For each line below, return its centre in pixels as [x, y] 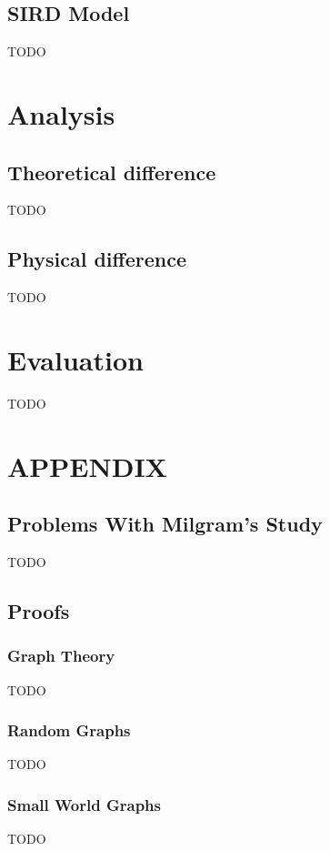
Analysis [61, 113]
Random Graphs [69, 730]
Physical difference [97, 259]
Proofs [39, 611]
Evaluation [75, 359]
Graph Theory [61, 656]
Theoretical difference [112, 172]
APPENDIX [87, 466]
